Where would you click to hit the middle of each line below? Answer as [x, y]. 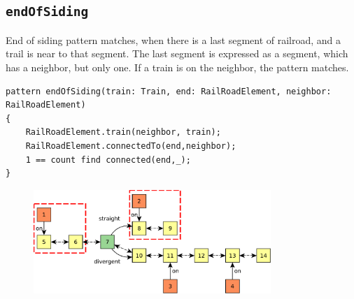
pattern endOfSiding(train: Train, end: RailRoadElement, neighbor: [169, 91]
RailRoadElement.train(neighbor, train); [123, 132]
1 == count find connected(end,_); [108, 160]
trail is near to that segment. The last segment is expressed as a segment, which [177, 53]
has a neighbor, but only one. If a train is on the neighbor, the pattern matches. [177, 67]
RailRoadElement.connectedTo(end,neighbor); [131, 146]
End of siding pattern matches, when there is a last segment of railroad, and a [174, 39]
